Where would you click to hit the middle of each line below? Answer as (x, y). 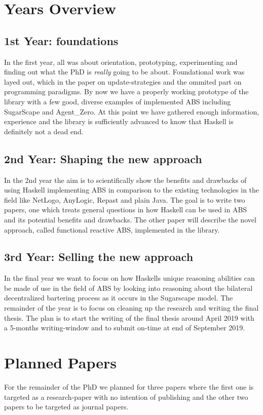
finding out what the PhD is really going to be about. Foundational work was (124, 72)
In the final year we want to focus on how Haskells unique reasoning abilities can (129, 278)
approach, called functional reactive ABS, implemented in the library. (112, 229)
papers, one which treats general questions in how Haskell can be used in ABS (126, 210)
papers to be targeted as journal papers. (66, 407)
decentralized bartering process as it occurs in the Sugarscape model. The (119, 298)
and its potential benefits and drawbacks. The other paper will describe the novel (130, 219)
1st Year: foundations (61, 40)
